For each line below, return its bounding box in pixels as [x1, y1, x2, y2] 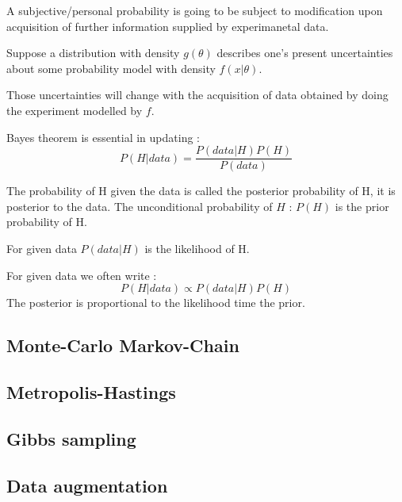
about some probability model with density [6, 59, 216, 76]
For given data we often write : [6, 266, 157, 283]
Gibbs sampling [6, 426, 136, 450]
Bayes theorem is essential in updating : [6, 128, 200, 145]
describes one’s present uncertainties [216, 44, 393, 61]
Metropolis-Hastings [6, 379, 176, 404]
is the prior [335, 197, 389, 214]
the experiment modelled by [6, 102, 143, 118]
